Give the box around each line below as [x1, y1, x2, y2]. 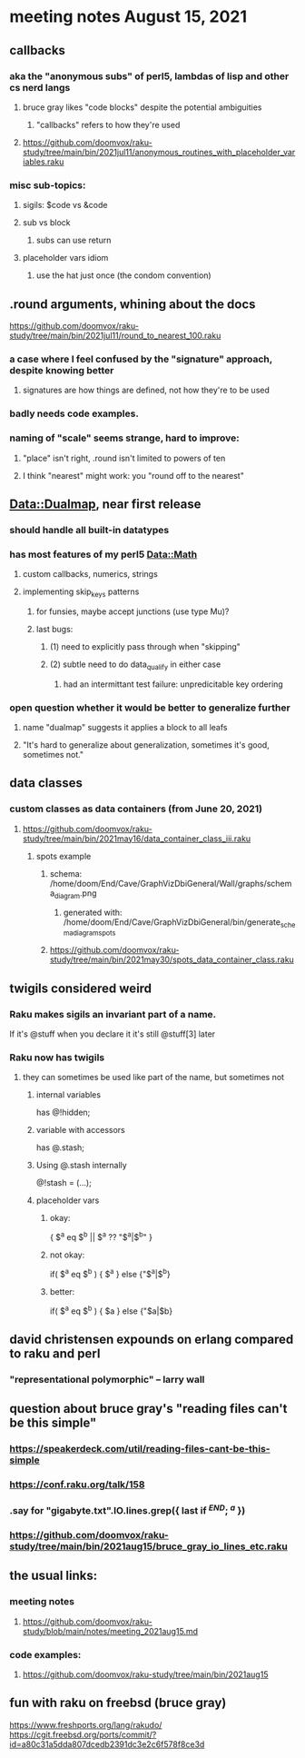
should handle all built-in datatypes [9, 523, 170, 536]
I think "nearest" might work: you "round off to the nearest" [22, 470, 245, 481]
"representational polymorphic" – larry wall [9, 1373, 205, 1386]
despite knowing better [9, 363, 114, 376]
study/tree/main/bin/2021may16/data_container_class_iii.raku [22, 833, 251, 844]
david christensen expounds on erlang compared [9, 1331, 294, 1346]
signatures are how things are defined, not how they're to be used [22, 384, 271, 396]
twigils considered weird [9, 980, 152, 996]
